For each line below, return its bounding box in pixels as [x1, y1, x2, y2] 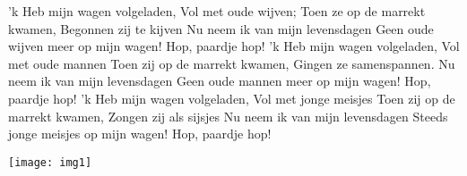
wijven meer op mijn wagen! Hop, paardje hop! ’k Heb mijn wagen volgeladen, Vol [8, 37, 460, 55]
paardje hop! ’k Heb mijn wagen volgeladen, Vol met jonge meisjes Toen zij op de [8, 88, 455, 107]
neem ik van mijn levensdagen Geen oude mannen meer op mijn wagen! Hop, [8, 71, 431, 90]
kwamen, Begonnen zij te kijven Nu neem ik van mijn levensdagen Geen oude [8, 19, 434, 38]
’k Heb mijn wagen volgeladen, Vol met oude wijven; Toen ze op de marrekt [8, 2, 426, 20]
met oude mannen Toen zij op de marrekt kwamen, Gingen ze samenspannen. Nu [8, 54, 455, 72]
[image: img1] [8, 155, 92, 169]
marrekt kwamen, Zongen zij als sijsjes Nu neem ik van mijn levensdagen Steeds [8, 106, 448, 125]
